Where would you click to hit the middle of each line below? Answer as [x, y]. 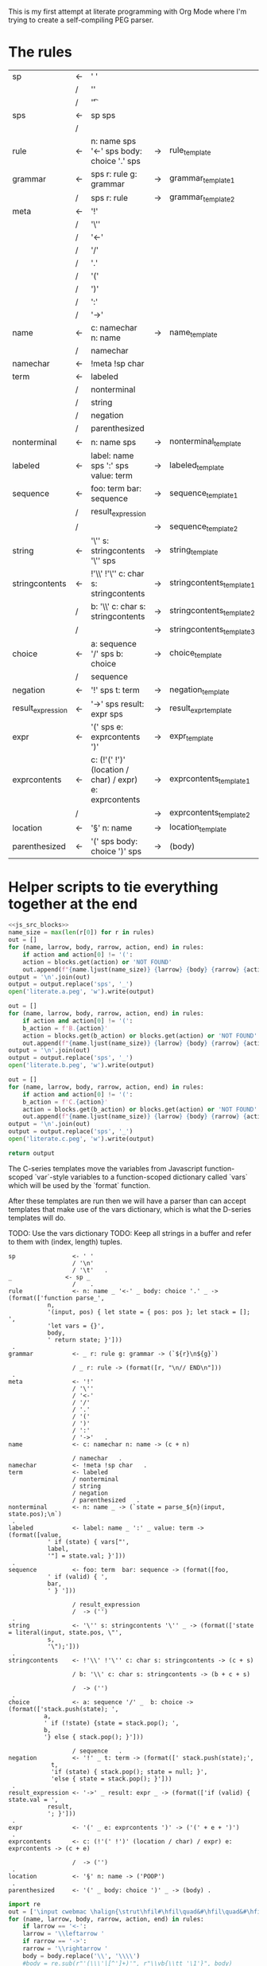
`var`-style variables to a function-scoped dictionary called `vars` [141, 1177]
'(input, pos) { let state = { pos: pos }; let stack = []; [149, 1312]
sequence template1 [204, 494]
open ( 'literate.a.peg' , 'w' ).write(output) [81, 992]
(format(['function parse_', [56, 1298]
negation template [199, 690]
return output [32, 1153]
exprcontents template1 [210, 780]
